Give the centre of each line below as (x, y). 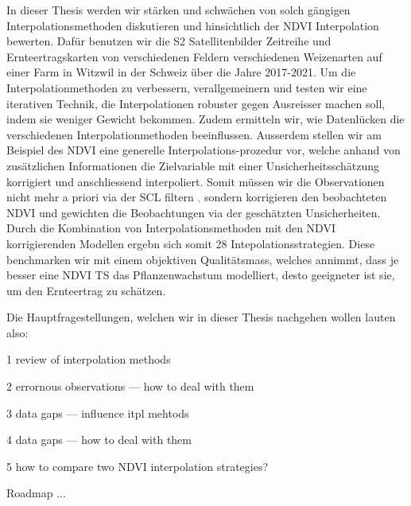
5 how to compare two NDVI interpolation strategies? (138, 466)
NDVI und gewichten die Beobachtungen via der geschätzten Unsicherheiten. (194, 212)
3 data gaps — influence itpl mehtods (98, 413)
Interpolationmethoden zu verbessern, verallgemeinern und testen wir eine (187, 87)
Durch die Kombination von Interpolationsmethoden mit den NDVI (171, 228)
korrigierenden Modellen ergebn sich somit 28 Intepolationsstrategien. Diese (191, 243)
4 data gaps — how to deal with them (99, 440)
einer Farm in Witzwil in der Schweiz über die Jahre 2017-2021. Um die (181, 72)
